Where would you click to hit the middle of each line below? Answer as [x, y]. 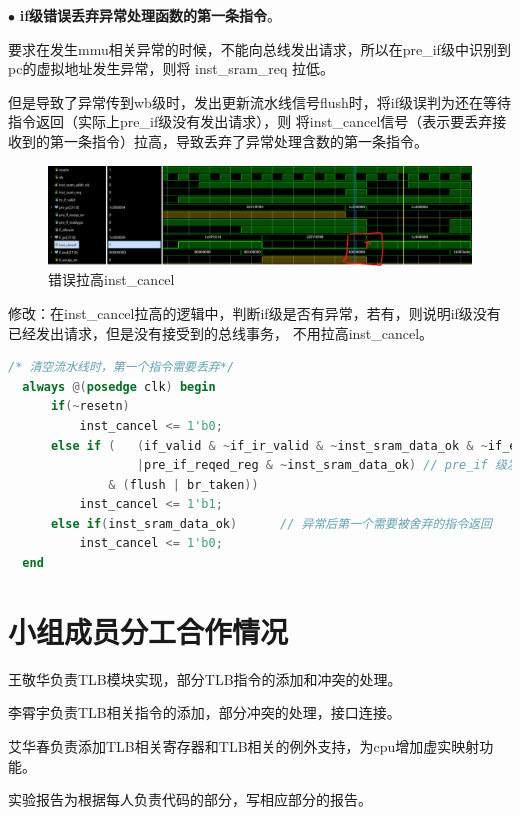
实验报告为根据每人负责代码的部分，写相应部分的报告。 [190, 799]
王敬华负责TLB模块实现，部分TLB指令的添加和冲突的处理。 [205, 678]
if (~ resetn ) [90, 406]
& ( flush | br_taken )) [183, 484]
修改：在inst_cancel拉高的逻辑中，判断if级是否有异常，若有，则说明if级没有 [254, 312]
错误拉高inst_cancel [111, 279]
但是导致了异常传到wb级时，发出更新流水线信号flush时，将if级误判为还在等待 [259, 101]
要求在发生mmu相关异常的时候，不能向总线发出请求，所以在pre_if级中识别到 [259, 48]
